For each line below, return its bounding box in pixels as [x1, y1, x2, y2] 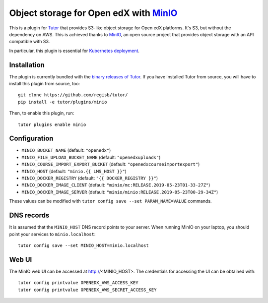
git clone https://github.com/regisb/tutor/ [18, 92, 129, 98]
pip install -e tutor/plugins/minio [18, 99, 107, 105]
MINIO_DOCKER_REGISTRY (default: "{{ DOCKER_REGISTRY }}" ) [21, 175, 158, 181]
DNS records [9, 211, 50, 220]
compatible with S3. [9, 39, 50, 45]
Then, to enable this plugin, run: [9, 110, 74, 116]
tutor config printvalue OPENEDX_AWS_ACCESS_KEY [18, 280, 138, 286]
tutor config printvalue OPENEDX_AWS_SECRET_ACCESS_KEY [18, 287, 157, 293]
